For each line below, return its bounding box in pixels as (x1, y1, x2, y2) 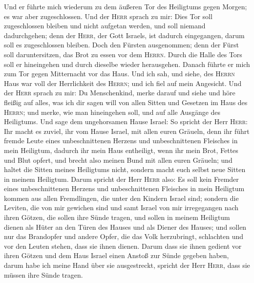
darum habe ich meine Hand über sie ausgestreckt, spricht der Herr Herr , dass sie (4, 260, 250, 270)
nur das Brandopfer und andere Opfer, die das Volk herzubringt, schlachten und (4, 231, 243, 241)
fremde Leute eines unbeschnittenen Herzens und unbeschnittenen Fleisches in (4, 135, 238, 146)
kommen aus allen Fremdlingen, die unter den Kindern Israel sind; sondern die (4, 193, 239, 203)
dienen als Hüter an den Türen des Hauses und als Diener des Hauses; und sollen (4, 221, 247, 232)
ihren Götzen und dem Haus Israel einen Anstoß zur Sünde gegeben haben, (4, 250, 229, 261)
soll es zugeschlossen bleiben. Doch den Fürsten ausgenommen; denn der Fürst (4, 40, 239, 50)
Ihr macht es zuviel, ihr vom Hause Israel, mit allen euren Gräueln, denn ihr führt (4, 126, 250, 136)
